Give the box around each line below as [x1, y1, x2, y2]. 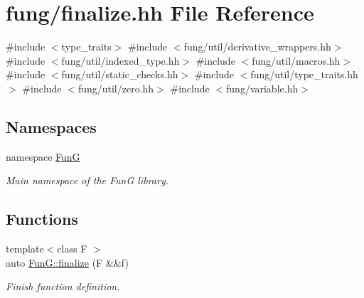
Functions [6, 208, 78, 230]
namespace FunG [6, 149, 80, 164]
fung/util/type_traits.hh [250, 67, 358, 82]
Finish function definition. [6, 279, 120, 294]
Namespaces [6, 115, 97, 137]
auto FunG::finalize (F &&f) [6, 255, 129, 270]
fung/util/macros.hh [252, 53, 341, 68]
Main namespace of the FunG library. [6, 173, 168, 188]
